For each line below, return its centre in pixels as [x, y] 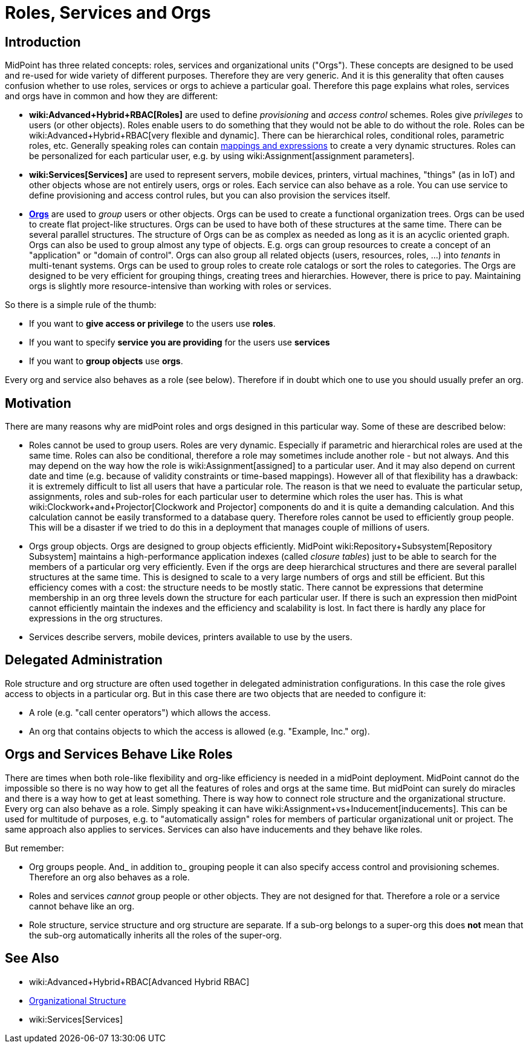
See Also [32, 958]
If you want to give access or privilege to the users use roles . [152, 324]
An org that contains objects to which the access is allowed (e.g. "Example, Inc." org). [200, 731]
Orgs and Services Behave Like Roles [119, 755]
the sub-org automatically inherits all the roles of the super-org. [155, 935]
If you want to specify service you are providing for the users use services [180, 342]
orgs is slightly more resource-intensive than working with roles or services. [180, 286]
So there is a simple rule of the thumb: [81, 305]
